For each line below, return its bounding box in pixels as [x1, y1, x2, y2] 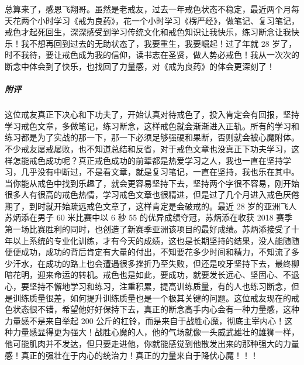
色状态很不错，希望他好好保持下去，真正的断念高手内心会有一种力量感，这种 [5, 303, 299, 315]
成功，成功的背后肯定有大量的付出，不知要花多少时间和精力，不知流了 [20, 246, 291, 258]
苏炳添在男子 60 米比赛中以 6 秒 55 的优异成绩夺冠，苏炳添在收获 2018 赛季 [5, 211, 293, 223]
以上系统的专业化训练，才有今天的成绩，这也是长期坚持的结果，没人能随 [12, 234, 291, 246]
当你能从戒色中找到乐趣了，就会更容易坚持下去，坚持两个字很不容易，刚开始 [5, 177, 299, 189]
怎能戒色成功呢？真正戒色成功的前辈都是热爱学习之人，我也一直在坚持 [12, 154, 283, 166]
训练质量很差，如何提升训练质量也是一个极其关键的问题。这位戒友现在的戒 [12, 291, 299, 304]
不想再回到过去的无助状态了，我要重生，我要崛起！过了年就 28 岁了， [29, 37, 297, 49]
